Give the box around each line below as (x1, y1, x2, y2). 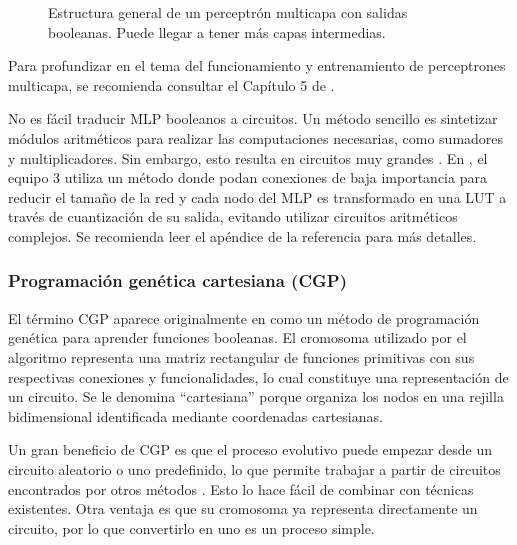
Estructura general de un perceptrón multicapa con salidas (48, 2, 408, 22)
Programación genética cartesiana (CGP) (8, 268, 347, 293)
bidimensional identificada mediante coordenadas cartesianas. (8, 405, 383, 426)
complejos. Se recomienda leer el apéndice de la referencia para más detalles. (8, 225, 477, 246)
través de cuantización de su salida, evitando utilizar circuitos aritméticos (8, 206, 458, 227)
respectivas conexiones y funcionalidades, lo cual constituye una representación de (8, 366, 509, 387)
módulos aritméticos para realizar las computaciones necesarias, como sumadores (8, 127, 504, 148)
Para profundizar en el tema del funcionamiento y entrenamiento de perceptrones (8, 55, 506, 76)
